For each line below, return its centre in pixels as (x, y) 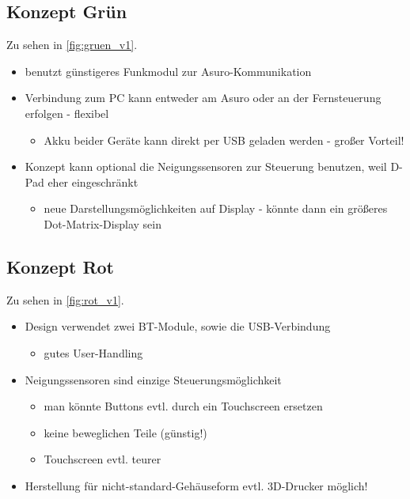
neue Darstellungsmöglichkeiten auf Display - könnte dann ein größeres (216, 208)
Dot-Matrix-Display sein (102, 223)
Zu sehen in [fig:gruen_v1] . (72, 45)
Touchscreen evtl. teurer (102, 459)
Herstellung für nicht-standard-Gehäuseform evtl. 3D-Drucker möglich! (196, 485)
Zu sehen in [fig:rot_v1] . (65, 299)
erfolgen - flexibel (67, 113)
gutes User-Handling (93, 352)
